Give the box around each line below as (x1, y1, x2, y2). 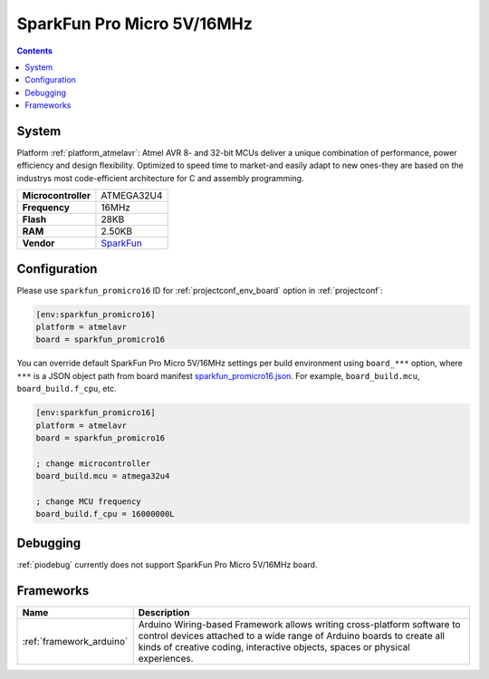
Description (138, 606, 190, 618)
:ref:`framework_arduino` (22, 635, 129, 647)
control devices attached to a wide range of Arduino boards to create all (138, 629, 446, 642)
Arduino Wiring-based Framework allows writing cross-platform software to (138, 617, 461, 630)
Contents (16, 45, 53, 56)
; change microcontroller (35, 458, 151, 469)
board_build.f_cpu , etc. (16, 383, 117, 394)
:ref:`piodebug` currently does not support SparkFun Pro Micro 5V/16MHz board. (16, 558, 318, 570)
